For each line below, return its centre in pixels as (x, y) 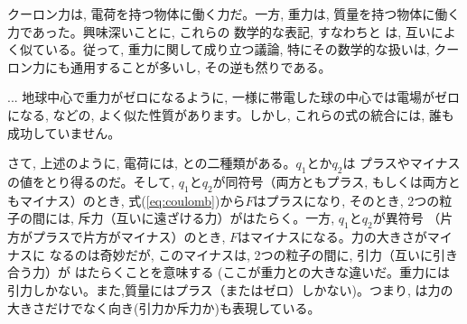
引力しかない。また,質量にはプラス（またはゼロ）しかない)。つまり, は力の (230, 289)
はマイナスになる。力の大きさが (332, 237)
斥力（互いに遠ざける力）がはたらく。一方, (206, 218)
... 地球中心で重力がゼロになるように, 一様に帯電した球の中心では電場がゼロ (233, 97)
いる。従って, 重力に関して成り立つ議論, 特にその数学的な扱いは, (237, 49)
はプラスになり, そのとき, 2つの (346, 200)
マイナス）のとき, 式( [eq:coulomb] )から (132, 200)
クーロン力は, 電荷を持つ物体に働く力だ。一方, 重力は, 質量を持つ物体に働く (234, 14)
